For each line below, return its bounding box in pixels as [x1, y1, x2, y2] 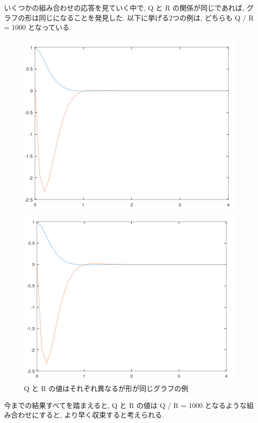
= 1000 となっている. [4, 22, 71, 32]
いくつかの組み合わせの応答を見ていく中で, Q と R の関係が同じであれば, [4, 2, 245, 12]
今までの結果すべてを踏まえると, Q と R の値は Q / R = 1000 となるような [4, 400, 247, 410]
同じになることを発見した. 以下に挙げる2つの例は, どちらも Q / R [38, 12, 254, 22]
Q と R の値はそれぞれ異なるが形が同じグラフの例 [24, 383, 189, 394]
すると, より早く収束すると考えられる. [39, 410, 164, 420]
